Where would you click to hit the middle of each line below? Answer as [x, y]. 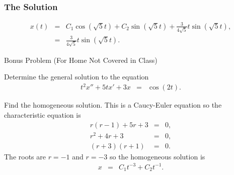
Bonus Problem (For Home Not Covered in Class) [81, 60]
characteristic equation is [43, 115]
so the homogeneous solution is [157, 156]
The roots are [25, 156]
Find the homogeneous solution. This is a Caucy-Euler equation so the [113, 105]
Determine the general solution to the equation [76, 77]
